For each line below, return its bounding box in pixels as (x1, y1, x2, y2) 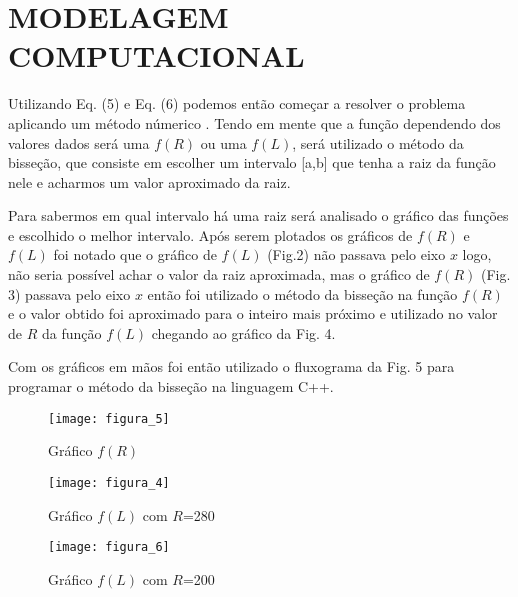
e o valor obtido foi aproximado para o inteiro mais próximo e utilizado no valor (8, 303, 498, 324)
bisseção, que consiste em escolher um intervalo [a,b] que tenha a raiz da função (8, 152, 496, 173)
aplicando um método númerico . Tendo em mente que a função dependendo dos (8, 112, 501, 133)
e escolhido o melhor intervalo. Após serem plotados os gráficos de (8, 224, 413, 245)
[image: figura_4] (48, 475, 170, 490)
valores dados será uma (8, 132, 150, 153)
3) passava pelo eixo (8, 283, 131, 304)
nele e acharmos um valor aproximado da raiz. (8, 171, 291, 192)
